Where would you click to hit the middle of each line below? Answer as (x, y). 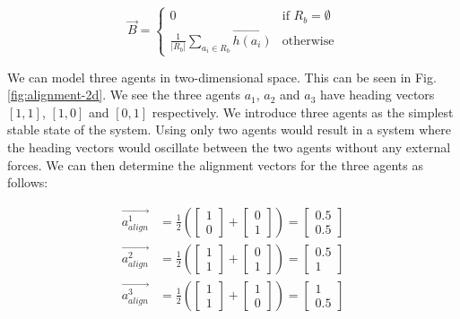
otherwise (308, 41)
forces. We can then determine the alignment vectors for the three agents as (216, 164)
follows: (28, 182)
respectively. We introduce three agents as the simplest (303, 112)
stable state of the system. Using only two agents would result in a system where (229, 129)
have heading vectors (378, 95)
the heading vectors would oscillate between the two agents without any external (229, 147)
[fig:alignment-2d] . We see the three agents (124, 95)
